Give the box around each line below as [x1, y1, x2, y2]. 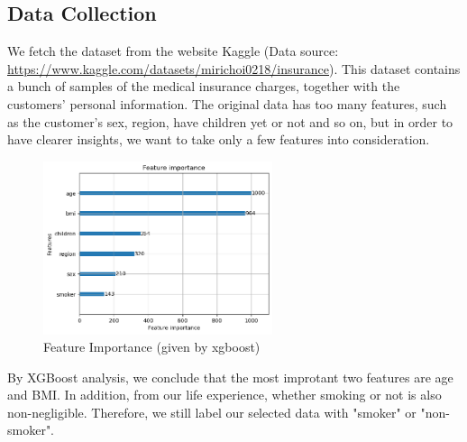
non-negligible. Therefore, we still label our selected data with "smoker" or [7, 402, 417, 421]
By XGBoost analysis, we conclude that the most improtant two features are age [7, 367, 453, 386]
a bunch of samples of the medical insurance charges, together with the [7, 77, 400, 96]
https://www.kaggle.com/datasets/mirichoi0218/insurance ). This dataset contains [7, 59, 461, 78]
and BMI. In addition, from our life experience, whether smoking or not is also [7, 385, 442, 404]
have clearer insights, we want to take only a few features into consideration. [7, 130, 430, 149]
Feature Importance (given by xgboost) [43, 337, 261, 356]
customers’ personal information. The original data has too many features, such [7, 94, 447, 113]
